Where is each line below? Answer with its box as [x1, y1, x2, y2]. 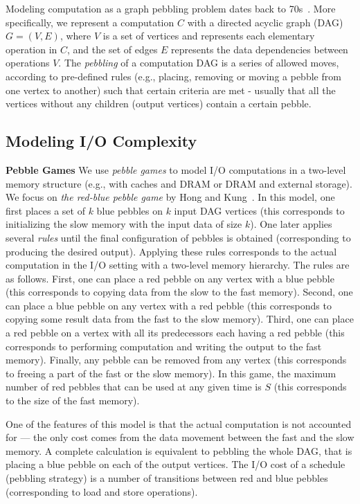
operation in [6, 42, 57, 56]
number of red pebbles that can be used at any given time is [6, 379, 262, 394]
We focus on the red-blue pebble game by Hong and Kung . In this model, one [6, 190, 335, 204]
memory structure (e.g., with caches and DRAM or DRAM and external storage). [6, 176, 352, 190]
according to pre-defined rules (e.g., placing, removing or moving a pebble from [6, 69, 341, 83]
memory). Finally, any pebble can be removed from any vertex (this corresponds [6, 352, 347, 367]
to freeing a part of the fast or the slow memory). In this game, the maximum [6, 366, 336, 380]
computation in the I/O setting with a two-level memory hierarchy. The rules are [6, 258, 350, 272]
